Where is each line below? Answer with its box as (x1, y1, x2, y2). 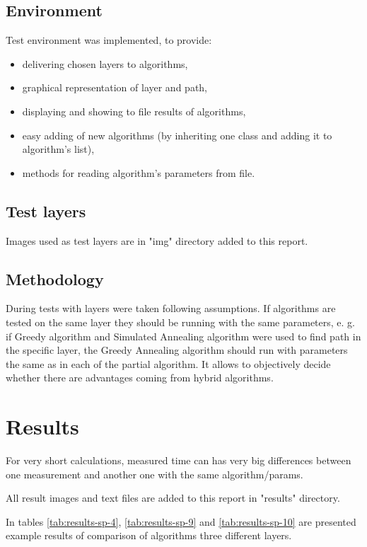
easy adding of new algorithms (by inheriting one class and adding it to (22, 127, 332, 142)
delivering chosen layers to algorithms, (22, 56, 188, 71)
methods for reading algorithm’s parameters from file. (22, 165, 255, 180)
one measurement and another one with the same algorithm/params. (6, 466, 303, 481)
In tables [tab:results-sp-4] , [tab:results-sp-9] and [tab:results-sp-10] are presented (6, 514, 356, 529)
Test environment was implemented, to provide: (6, 33, 212, 47)
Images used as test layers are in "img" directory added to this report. (6, 233, 308, 248)
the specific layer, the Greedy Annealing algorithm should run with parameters (6, 342, 348, 357)
